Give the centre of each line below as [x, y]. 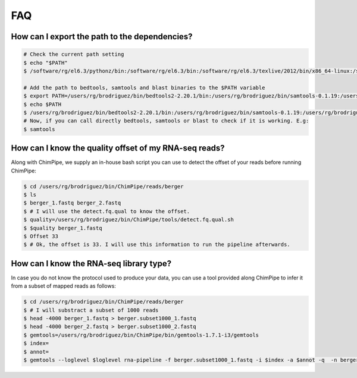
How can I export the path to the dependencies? [102, 37]
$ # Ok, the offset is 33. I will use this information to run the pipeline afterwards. [157, 245]
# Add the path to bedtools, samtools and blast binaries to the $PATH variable [144, 87]
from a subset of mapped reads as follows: [63, 286]
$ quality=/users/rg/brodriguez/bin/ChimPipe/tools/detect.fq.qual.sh [129, 220]
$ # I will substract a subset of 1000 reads [91, 310]
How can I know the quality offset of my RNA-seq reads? [118, 148]
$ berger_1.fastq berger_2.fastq [72, 203]
